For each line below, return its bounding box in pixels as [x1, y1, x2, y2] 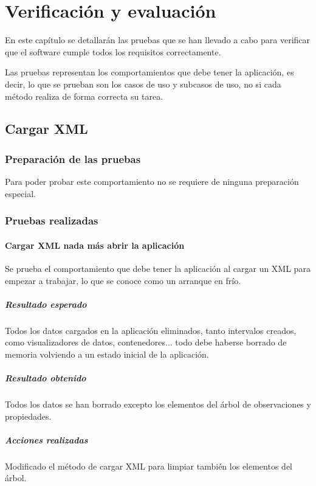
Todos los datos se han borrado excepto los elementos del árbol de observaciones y [5, 398, 311, 411]
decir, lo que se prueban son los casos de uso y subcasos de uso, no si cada [5, 77, 281, 90]
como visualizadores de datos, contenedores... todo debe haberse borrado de [5, 336, 287, 349]
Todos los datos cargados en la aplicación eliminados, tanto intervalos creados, [5, 324, 297, 336]
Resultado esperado [5, 297, 87, 310]
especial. [5, 187, 36, 200]
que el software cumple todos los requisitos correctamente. [5, 45, 221, 58]
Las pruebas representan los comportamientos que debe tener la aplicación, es [5, 66, 294, 78]
